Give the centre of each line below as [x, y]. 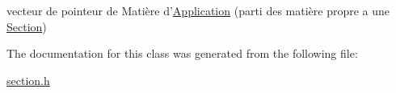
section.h [28, 80]
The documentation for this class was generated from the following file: [182, 53]
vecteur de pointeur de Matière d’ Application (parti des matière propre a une [198, 10]
